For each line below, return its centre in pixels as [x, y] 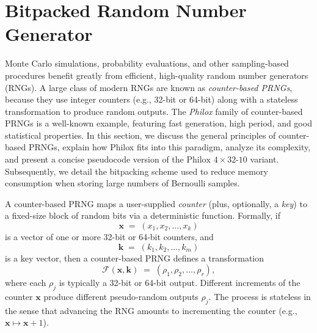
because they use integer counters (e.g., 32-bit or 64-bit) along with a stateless [151, 99]
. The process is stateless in [260, 297]
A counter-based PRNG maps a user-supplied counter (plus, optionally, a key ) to [156, 203]
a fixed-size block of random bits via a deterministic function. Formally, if [143, 215]
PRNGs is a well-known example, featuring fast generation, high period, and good [158, 123]
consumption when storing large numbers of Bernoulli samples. [122, 183]
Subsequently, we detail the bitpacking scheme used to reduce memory [137, 171]
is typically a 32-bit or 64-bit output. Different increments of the [180, 283]
